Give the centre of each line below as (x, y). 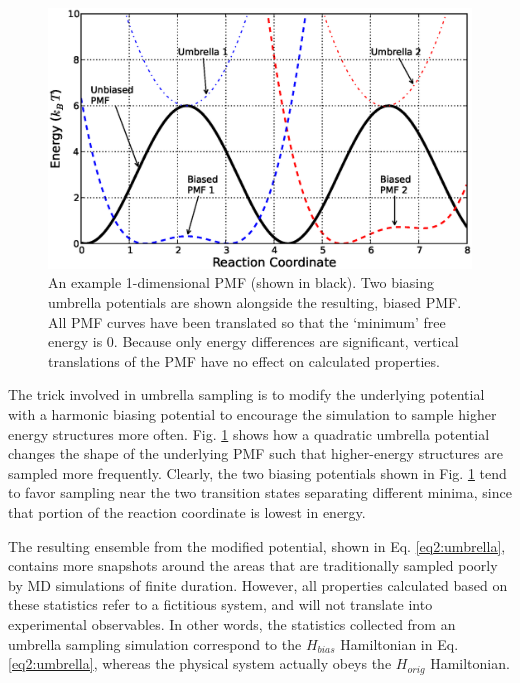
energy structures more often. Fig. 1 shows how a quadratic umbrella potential (249, 433)
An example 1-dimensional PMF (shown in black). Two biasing (241, 282)
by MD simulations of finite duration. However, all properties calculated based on (258, 584)
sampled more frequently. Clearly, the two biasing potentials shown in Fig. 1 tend (257, 472)
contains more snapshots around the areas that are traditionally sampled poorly (253, 565)
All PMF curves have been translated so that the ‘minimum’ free (247, 321)
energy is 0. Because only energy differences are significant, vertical (253, 341)
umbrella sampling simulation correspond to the (155, 643)
